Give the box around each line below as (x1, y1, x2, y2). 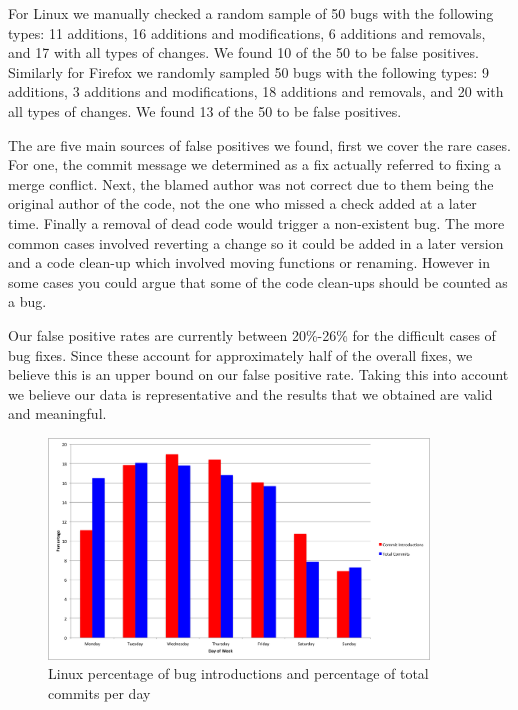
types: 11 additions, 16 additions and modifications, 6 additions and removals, (8, 22, 486, 43)
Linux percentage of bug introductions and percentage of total (48, 663, 429, 684)
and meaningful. (8, 403, 107, 424)
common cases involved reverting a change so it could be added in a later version (8, 232, 504, 253)
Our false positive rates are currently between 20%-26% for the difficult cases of (8, 324, 496, 345)
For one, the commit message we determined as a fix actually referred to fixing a (8, 154, 502, 175)
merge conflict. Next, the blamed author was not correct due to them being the (8, 173, 494, 194)
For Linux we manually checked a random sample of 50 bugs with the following (8, 3, 494, 23)
